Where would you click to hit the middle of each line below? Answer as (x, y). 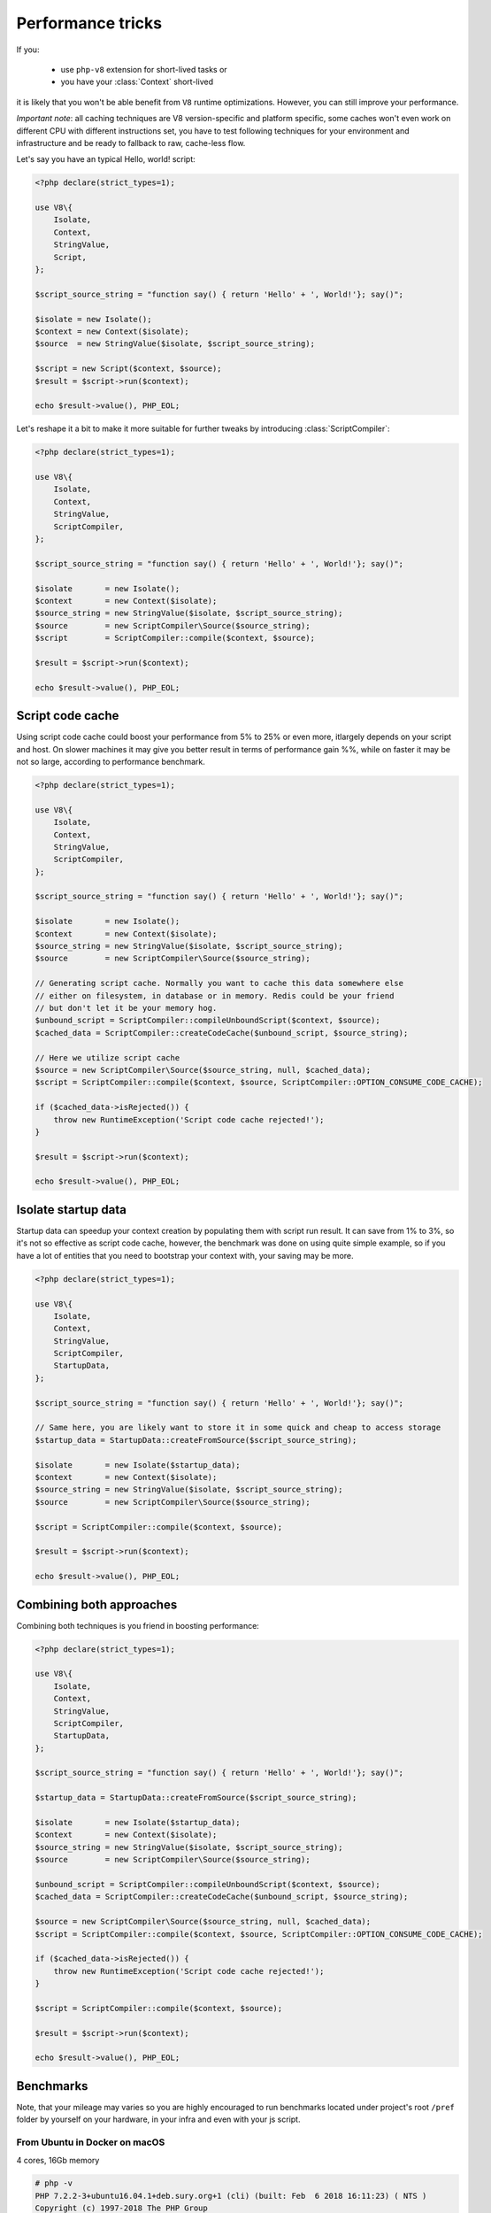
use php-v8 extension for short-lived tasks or (144, 69)
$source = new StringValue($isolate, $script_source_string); (175, 344)
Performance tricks (89, 23)
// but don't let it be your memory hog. (126, 1008)
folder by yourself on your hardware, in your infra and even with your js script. (158, 2119)
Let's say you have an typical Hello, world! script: (106, 159)
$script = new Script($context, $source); (128, 369)
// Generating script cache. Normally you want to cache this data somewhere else (219, 983)
